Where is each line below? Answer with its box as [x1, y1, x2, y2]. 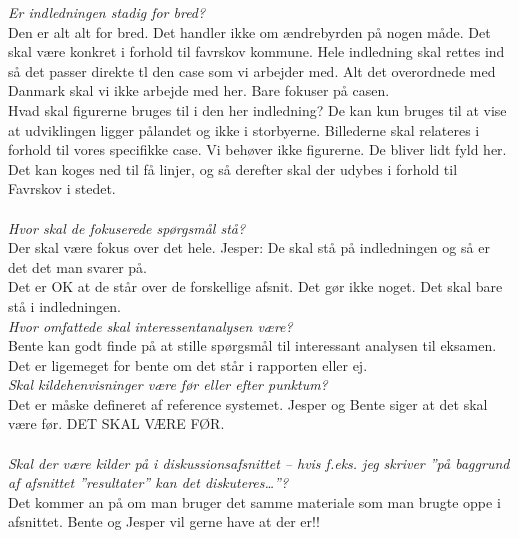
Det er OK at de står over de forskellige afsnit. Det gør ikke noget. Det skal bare [8, 276, 503, 297]
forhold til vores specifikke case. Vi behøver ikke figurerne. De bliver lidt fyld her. [8, 139, 507, 160]
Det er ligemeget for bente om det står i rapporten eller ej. [8, 354, 368, 375]
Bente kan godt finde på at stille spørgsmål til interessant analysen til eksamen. [8, 335, 497, 356]
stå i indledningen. [8, 295, 121, 316]
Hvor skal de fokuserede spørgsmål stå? [8, 217, 246, 238]
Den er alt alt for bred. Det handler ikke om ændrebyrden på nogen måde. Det [8, 21, 491, 42]
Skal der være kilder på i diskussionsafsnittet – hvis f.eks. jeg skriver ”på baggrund [8, 452, 510, 473]
